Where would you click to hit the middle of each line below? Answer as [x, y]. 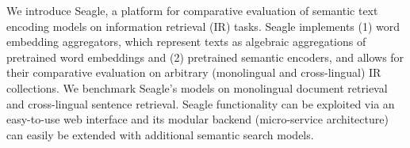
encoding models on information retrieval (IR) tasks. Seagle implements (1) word [203, 26]
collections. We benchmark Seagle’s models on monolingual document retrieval [197, 87]
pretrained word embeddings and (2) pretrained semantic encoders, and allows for [205, 57]
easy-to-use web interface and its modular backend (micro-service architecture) [197, 119]
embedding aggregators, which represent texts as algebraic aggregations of [186, 42]
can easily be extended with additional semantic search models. [160, 134]
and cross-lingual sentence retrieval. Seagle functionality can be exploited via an [201, 103]
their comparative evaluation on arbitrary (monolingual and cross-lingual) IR [194, 72]
